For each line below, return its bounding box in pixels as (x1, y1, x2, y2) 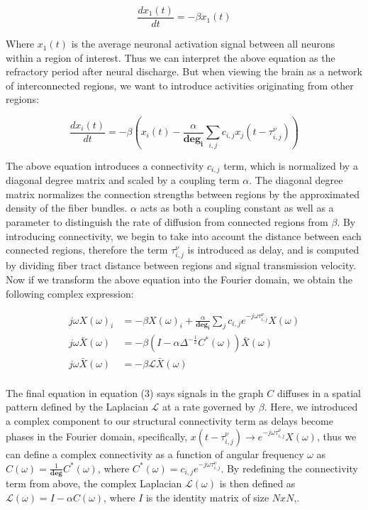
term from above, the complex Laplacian (6, 476, 182, 491)
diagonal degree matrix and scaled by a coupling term (6, 173, 240, 188)
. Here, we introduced (264, 399, 358, 414)
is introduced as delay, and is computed (187, 242, 359, 257)
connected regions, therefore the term (6, 242, 168, 257)
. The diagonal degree (249, 173, 343, 188)
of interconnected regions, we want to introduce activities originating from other (6, 77, 354, 92)
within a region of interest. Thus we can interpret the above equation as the (6, 50, 335, 65)
